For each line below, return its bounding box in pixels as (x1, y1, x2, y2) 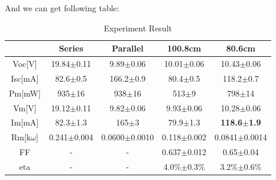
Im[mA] (11, 116, 39, 128)
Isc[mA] (11, 72, 39, 84)
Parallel (112, 42, 144, 54)
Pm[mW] (9, 86, 41, 99)
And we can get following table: (5, 2, 119, 14)
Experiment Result (103, 21, 172, 34)
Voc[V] (12, 57, 37, 70)
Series (59, 42, 83, 54)
